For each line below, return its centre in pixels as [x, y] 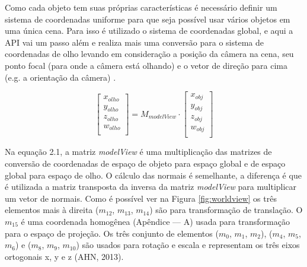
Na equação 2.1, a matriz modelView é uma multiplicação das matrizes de [138, 152]
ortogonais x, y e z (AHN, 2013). [64, 256]
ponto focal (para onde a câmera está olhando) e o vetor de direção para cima [146, 65]
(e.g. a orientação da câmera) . [60, 77]
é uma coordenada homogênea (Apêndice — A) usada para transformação [155, 222]
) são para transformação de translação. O [226, 210]
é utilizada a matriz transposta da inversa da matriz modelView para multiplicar [151, 187]
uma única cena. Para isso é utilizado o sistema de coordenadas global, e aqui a [149, 31]
